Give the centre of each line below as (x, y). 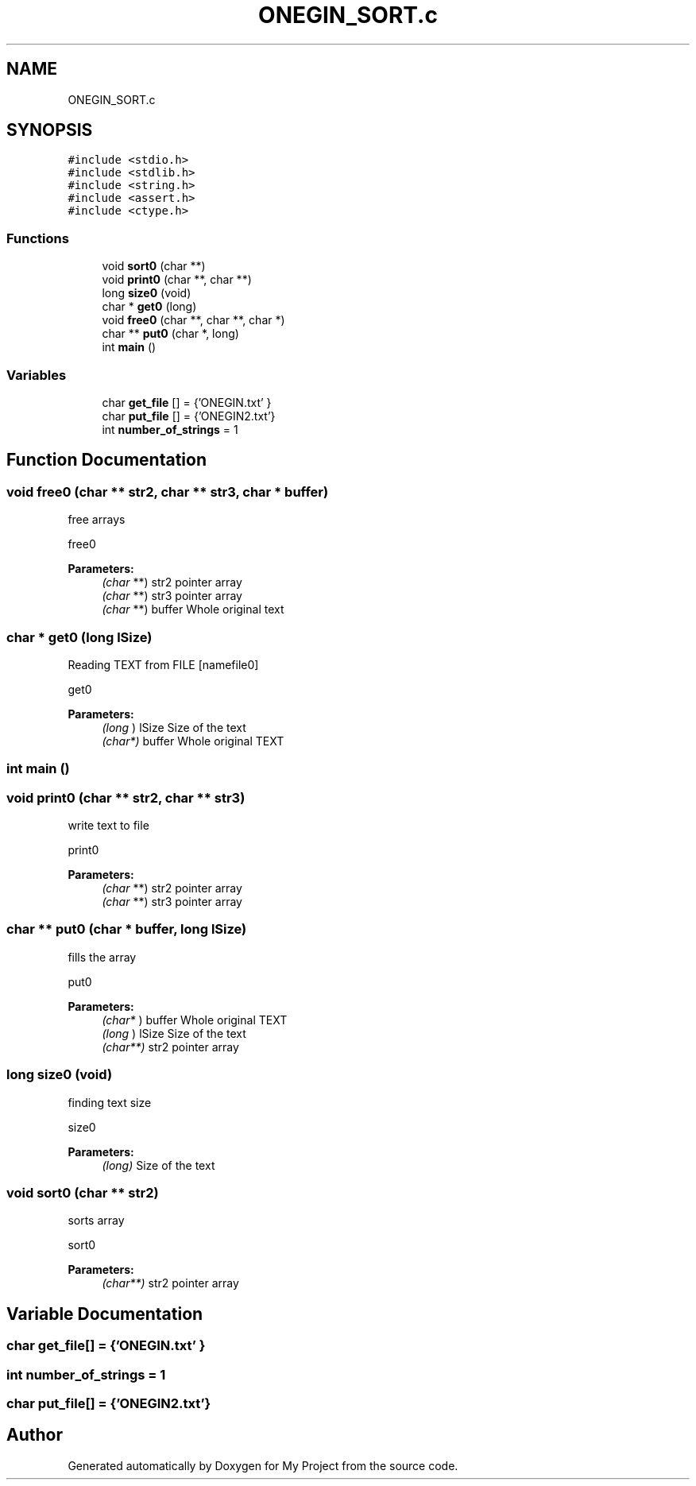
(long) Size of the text (159, 1165)
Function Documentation (106, 460)
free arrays (97, 520)
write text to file (108, 826)
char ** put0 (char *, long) (170, 334)
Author (35, 1435)
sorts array (96, 1221)
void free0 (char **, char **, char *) (193, 320)
